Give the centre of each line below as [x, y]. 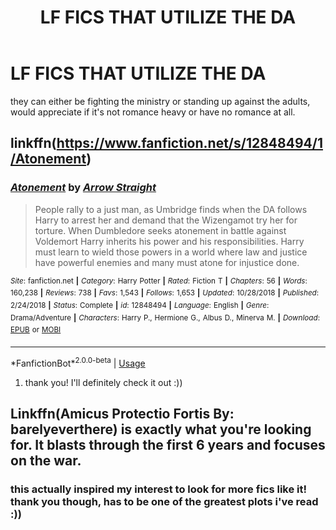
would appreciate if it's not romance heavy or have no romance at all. [153, 112]
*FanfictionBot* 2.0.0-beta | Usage [78, 362]
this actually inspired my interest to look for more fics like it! [159, 489]
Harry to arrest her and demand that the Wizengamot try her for [166, 220]
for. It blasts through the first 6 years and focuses [168, 444]
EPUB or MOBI [36, 330]
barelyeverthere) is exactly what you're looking [161, 429]
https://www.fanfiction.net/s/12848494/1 [189, 143]
